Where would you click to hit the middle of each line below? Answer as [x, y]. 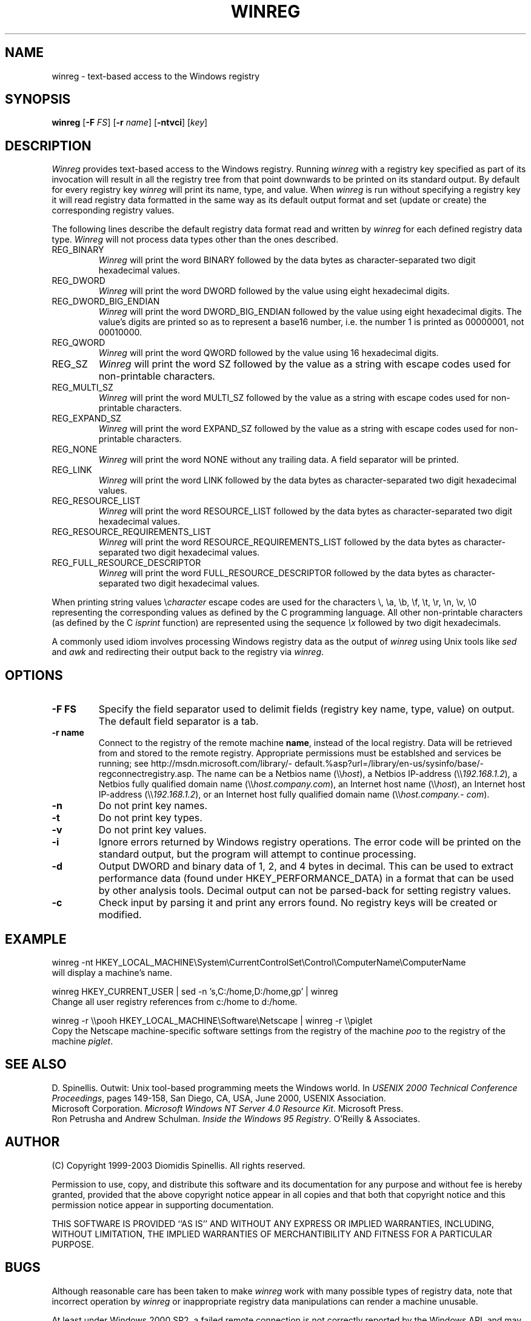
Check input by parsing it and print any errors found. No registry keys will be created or [298, 903]
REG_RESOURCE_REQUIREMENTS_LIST [131, 532]
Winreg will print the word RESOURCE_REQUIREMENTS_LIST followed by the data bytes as [280, 542]
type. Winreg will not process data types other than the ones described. [195, 240]
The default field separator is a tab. [179, 721]
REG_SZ [70, 364]
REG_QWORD [78, 343]
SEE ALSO [36, 1064]
